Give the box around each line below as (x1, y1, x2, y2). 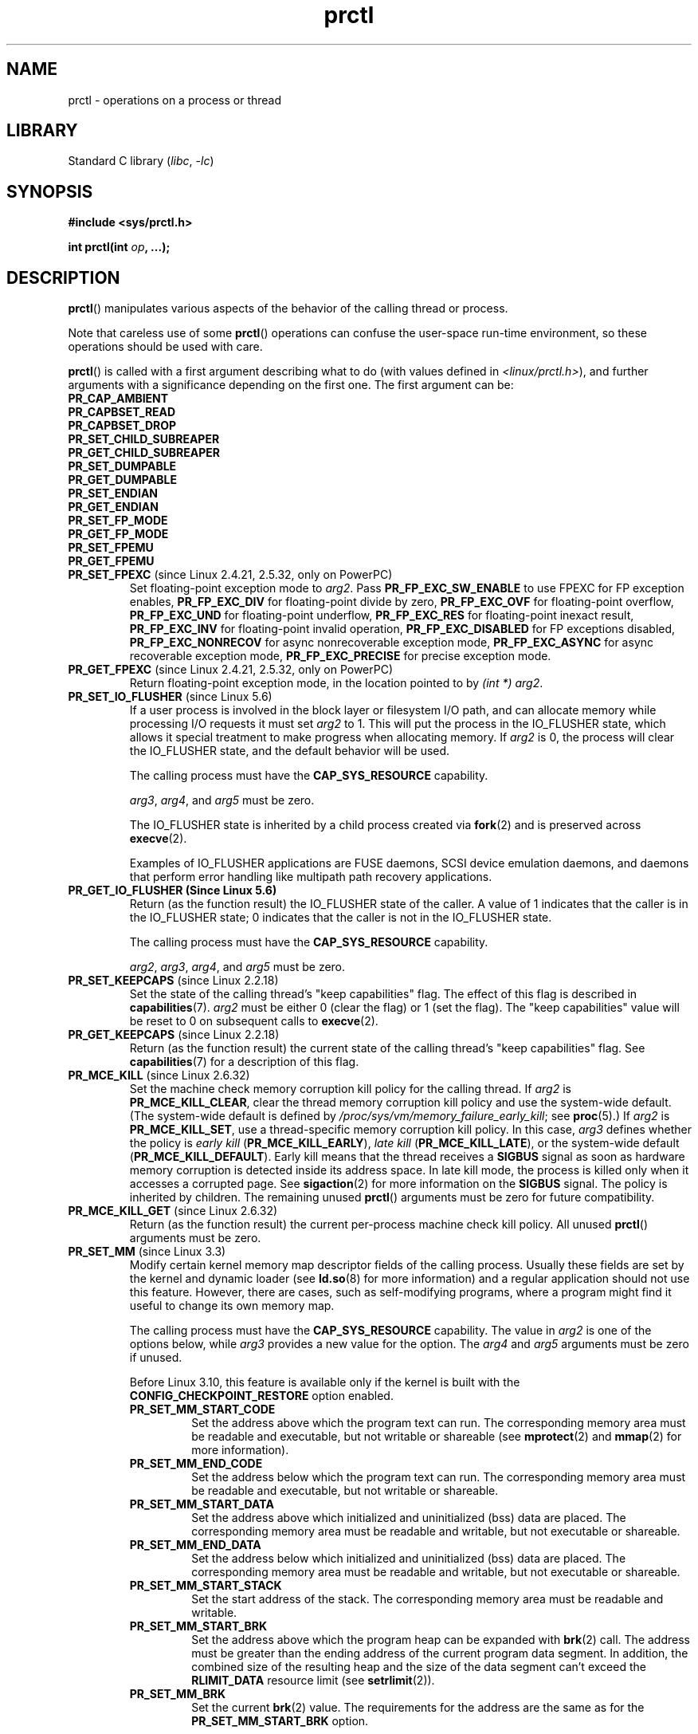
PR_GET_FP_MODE (68, 527, 169, 541)
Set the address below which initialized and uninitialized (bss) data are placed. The (191, 1551, 626, 1566)
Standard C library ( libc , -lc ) (68, 154, 214, 168)
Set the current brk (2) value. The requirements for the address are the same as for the (191, 1701, 645, 1715)
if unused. (129, 1351, 182, 1365)
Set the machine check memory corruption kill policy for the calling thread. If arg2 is (129, 1082, 571, 1096)
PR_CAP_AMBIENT (68, 391, 169, 406)
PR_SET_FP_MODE (68, 513, 168, 528)
